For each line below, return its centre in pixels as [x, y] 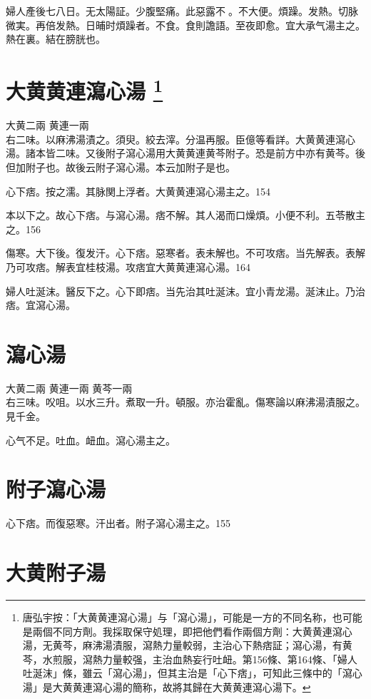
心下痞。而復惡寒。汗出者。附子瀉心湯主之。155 [118, 523]
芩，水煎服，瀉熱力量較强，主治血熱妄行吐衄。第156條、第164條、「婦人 [190, 659]
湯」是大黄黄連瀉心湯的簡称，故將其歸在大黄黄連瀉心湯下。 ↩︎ [167, 687]
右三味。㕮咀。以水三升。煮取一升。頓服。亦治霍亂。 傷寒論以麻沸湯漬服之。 [185, 402]
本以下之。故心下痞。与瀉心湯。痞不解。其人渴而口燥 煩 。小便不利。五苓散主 [185, 215]
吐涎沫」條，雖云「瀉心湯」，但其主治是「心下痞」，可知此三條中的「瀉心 [192, 673]
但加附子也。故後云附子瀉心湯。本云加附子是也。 [121, 167]
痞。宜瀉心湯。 [41, 305]
